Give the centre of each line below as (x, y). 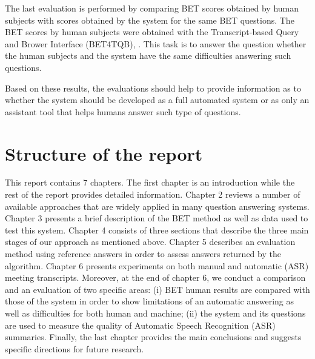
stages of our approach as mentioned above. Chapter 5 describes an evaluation (150, 242)
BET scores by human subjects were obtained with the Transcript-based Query (152, 32)
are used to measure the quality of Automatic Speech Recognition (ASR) (140, 325)
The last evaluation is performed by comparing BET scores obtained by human (152, 8)
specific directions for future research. (75, 348)
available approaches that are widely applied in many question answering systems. (157, 206)
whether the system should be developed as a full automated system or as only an (157, 100)
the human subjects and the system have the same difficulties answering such (148, 55)
